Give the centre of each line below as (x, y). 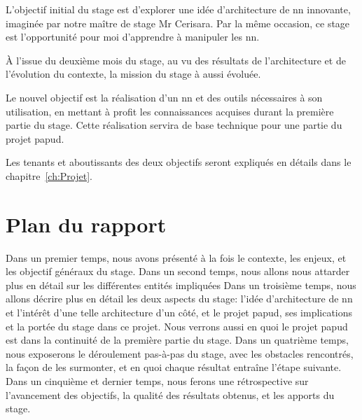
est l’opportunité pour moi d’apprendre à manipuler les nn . (133, 37)
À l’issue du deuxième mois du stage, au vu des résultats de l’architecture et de (176, 60)
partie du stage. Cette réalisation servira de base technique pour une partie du (174, 125)
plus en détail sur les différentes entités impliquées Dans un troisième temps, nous (181, 285)
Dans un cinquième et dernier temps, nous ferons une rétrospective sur (157, 381)
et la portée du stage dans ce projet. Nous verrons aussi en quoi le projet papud (177, 326)
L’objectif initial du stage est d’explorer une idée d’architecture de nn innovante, (178, 9)
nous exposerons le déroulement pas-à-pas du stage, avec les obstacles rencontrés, (180, 353)
